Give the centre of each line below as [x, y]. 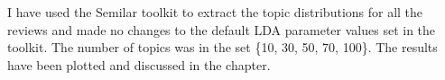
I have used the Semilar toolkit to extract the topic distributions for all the [215, 12]
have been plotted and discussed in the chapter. [139, 64]
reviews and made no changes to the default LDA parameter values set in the [222, 29]
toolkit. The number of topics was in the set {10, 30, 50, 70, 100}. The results [222, 47]
